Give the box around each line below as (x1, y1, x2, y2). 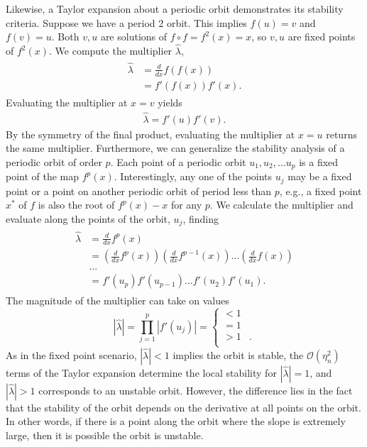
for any (170, 197, 202, 212)
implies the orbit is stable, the (172, 347, 304, 362)
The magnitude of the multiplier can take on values (6, 292, 229, 307)
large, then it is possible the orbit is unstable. (6, 427, 204, 442)
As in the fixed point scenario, (6, 347, 137, 362)
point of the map (6, 169, 80, 184)
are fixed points (287, 29, 356, 44)
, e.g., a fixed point (279, 183, 362, 198)
